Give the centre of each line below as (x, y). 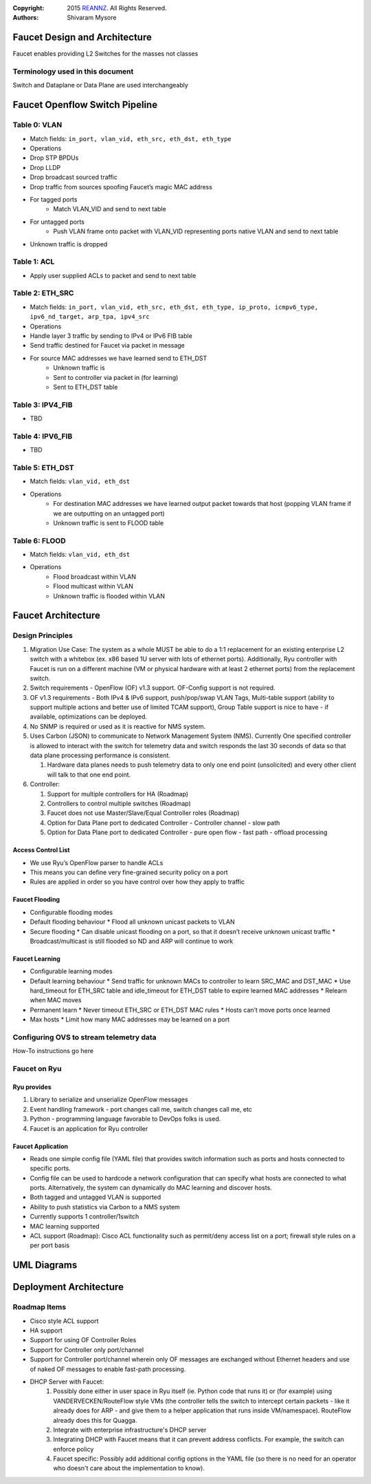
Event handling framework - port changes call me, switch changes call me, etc (141, 1109)
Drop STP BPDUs (54, 158)
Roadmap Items (40, 1307)
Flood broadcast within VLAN (95, 576)
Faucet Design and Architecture (82, 38)
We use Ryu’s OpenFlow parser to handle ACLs (97, 862)
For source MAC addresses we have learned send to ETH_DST (119, 358)
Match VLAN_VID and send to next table (110, 209)
